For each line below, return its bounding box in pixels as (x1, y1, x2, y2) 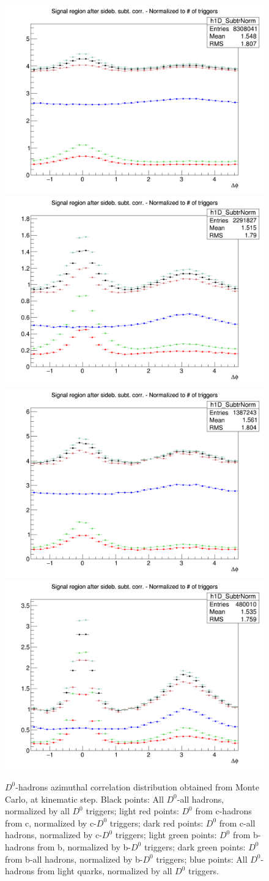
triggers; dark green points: (144, 840, 246, 853)
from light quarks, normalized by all (37, 864, 172, 877)
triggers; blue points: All (156, 852, 248, 865)
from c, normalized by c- (5, 816, 97, 829)
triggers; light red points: (86, 804, 179, 817)
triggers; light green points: (115, 828, 217, 841)
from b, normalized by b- (37, 840, 131, 853)
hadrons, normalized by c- (5, 828, 102, 841)
